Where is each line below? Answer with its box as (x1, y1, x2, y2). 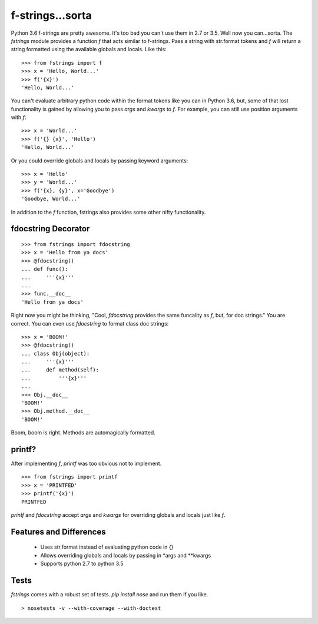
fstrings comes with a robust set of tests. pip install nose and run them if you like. (11, 591, 208, 598)
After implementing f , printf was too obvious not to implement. (11, 460, 162, 467)
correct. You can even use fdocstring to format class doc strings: (11, 320, 169, 327)
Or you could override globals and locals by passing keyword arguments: (11, 157, 188, 164)
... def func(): (21, 265, 68, 273)
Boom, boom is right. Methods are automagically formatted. (11, 429, 155, 436)
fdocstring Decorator (11, 224, 90, 234)
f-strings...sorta (11, 9, 92, 22)
